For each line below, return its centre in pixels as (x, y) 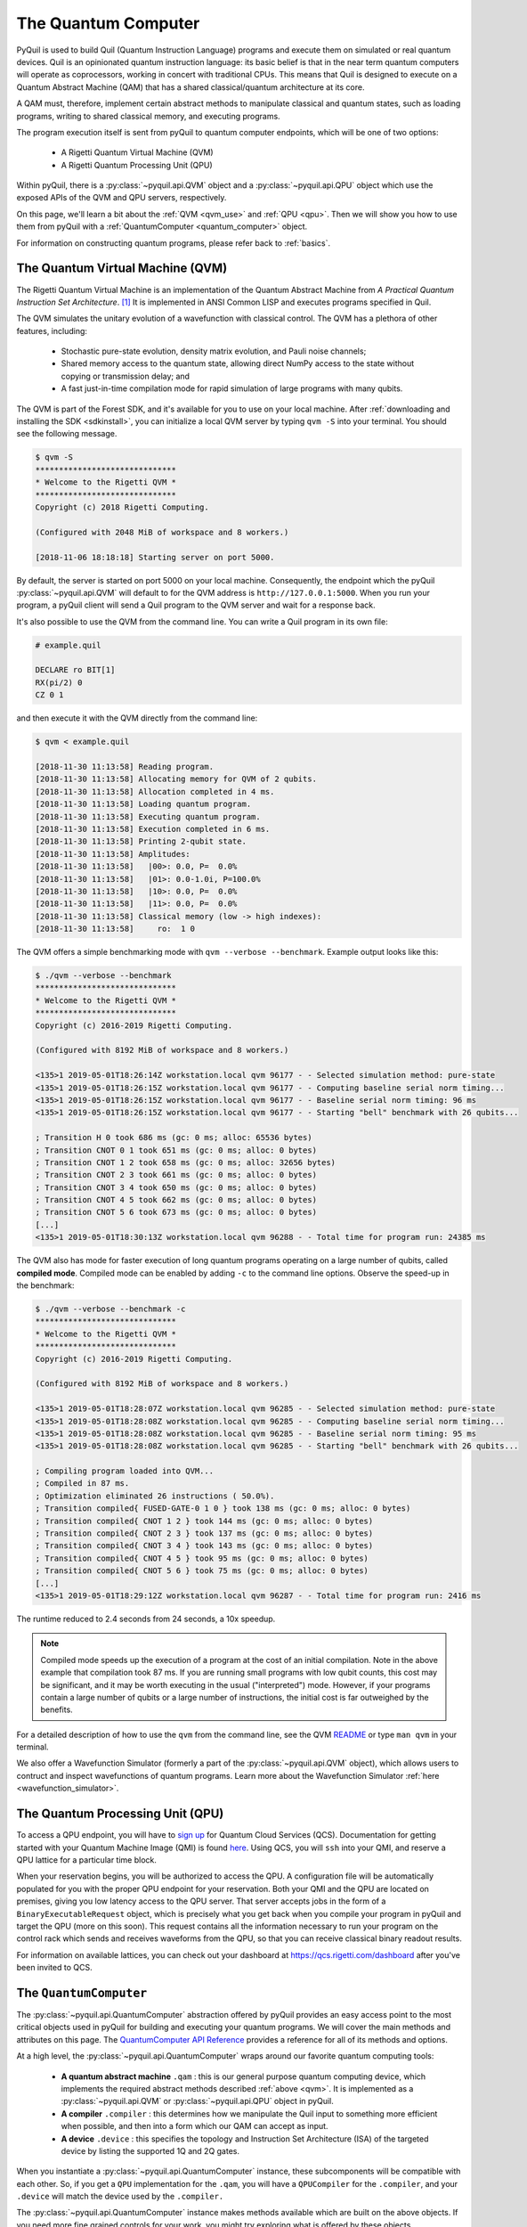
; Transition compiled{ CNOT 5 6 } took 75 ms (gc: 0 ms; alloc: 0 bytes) (202, 1571)
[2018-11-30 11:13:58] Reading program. (124, 767)
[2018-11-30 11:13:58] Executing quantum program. (148, 816)
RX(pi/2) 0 (59, 682)
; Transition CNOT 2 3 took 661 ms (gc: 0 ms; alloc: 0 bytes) (176, 1175)
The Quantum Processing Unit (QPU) (120, 1814)
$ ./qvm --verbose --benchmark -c (110, 1309)
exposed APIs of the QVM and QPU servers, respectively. (122, 198)
